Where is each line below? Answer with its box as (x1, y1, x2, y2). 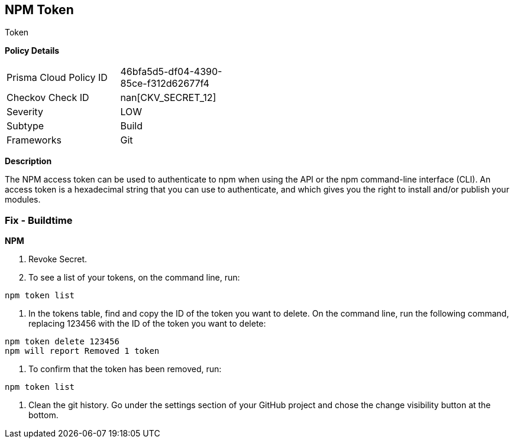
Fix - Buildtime (5, 214, 73, 226)
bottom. (28, 410, 59, 421)
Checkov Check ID (7, 92, 89, 104)
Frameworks (7, 134, 62, 146)
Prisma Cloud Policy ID (7, 71, 108, 84)
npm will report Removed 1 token (5, 346, 160, 356)
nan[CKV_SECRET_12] (120, 92, 216, 104)
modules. (5, 194, 41, 205)
